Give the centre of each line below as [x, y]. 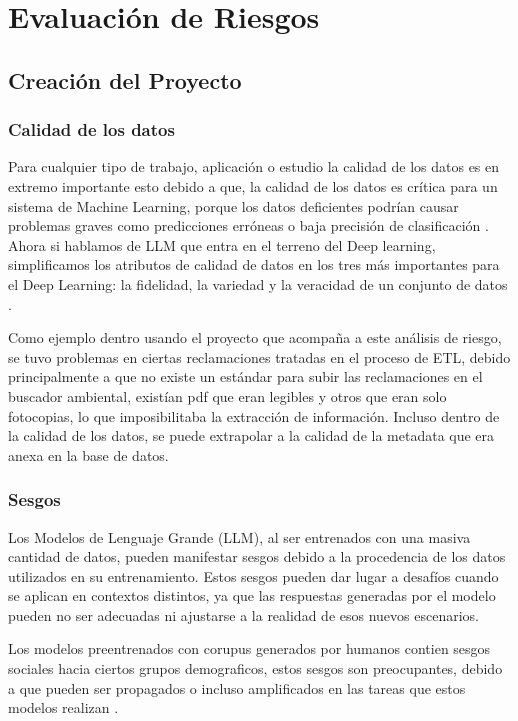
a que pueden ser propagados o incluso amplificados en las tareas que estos [237, 687]
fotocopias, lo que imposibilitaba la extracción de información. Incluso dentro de [254, 415]
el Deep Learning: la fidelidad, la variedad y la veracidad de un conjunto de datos [258, 283]
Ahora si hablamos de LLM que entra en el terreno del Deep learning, [222, 244]
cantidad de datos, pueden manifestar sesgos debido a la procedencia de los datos [257, 556]
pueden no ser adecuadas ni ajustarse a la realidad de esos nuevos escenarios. [243, 614]
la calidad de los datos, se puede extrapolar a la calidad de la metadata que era [251, 435]
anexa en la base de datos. [88, 454]
